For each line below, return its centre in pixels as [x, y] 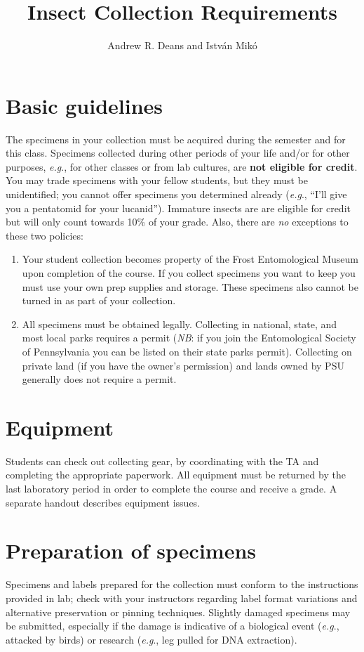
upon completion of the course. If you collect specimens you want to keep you [189, 273]
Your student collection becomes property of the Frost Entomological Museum [190, 259]
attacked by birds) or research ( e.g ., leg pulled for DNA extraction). [151, 639]
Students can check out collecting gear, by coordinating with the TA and [162, 461]
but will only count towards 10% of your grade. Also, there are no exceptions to [177, 222]
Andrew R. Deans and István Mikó [182, 45]
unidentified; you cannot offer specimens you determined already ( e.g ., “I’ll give [176, 194]
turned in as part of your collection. [99, 300]
